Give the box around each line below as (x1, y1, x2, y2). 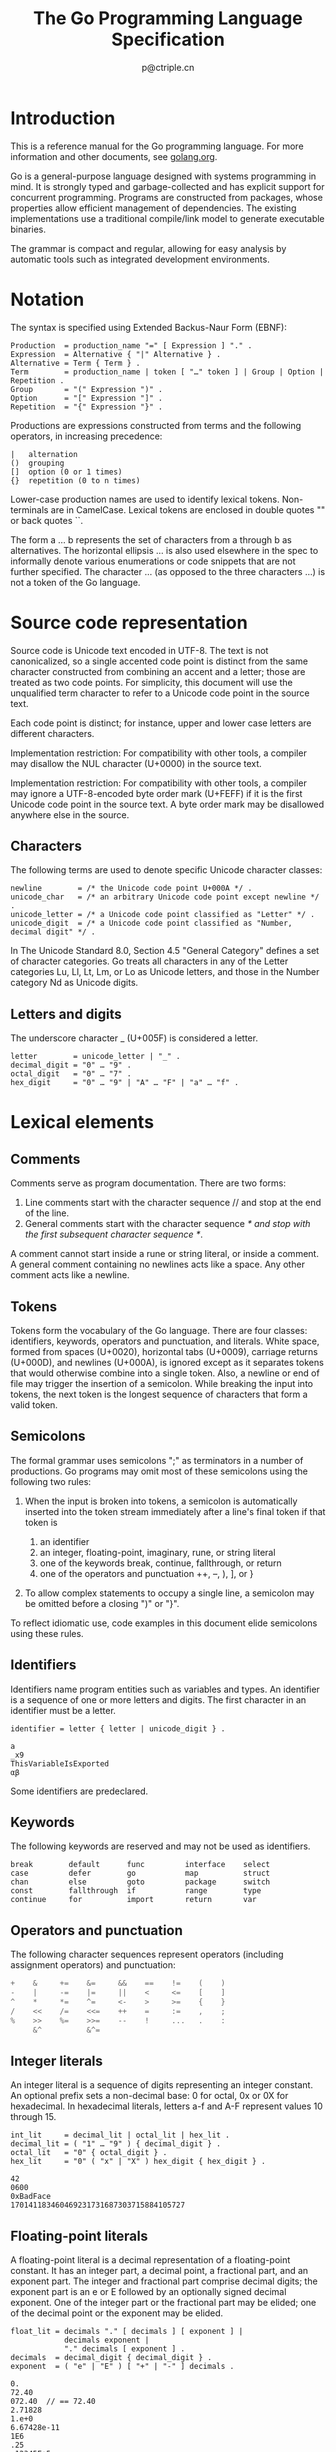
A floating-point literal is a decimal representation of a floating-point (10, 2254, 291, 2266)
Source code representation (10, 611, 248, 634)
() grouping (10, 458, 65, 468)
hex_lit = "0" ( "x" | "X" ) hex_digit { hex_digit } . (10, 2157, 267, 2167)
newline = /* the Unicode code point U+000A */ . (10, 883, 253, 894)
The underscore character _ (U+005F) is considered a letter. (10, 1032, 258, 1044)
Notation (10, 288, 85, 311)
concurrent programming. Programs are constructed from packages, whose (10, 191, 323, 203)
